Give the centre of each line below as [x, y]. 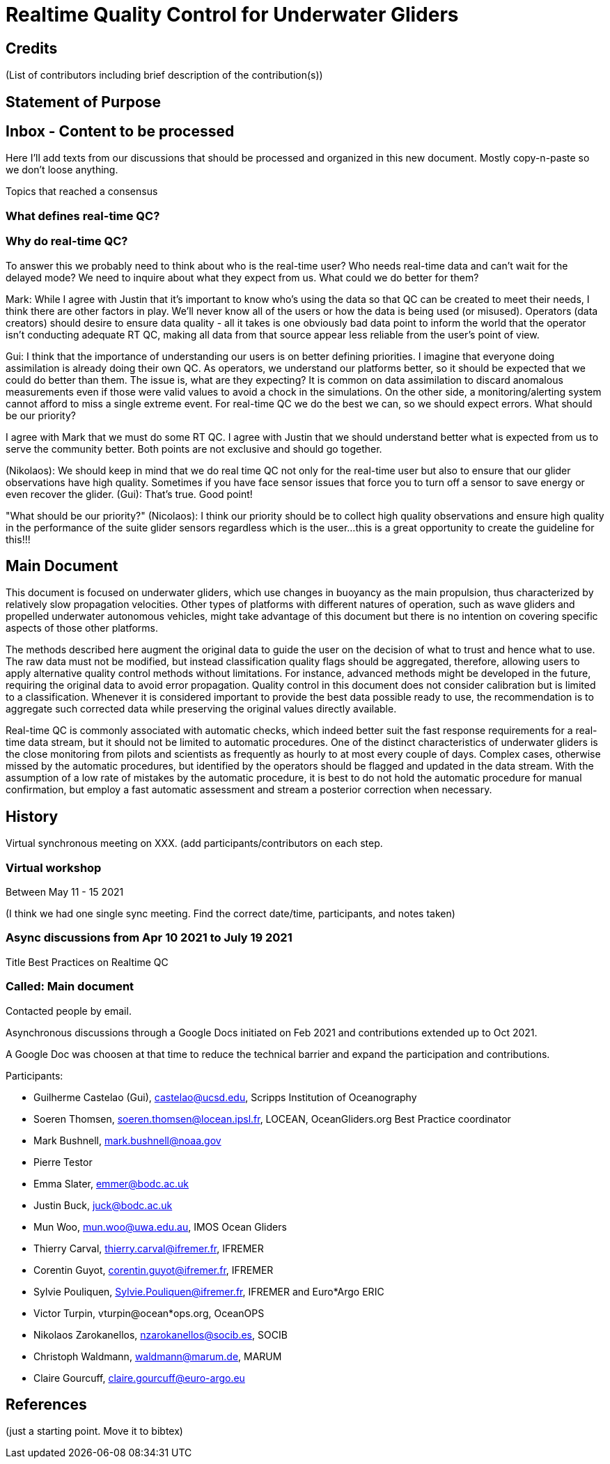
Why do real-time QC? [67, 241]
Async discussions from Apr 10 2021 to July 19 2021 [149, 938]
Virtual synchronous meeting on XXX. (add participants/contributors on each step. [194, 843]
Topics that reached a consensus [82, 192]
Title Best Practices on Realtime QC [87, 962]
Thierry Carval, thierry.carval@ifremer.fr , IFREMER [149, 1248]
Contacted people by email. [69, 1011]
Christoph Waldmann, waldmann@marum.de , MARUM [158, 1356]
